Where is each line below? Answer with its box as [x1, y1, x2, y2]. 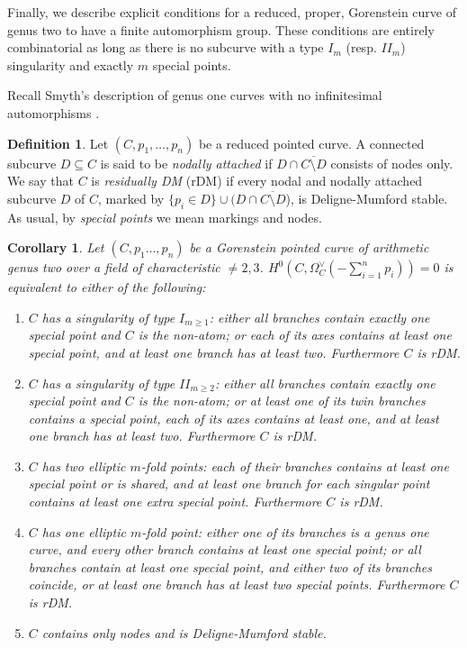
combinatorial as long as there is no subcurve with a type [7, 38, 324, 57]
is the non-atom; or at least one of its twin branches [138, 391, 426, 410]
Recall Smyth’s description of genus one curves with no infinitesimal [7, 86, 382, 105]
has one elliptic [41, 522, 126, 541]
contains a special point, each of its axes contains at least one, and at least [28, 408, 439, 427]
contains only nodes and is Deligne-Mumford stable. [41, 623, 327, 642]
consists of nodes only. [330, 153, 454, 172]
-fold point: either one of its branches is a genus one [141, 522, 429, 541]
